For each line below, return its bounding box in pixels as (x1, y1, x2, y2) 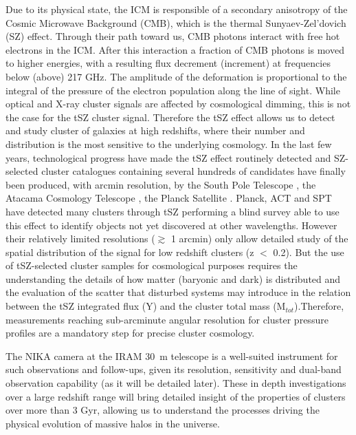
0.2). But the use (273, 244, 344, 259)
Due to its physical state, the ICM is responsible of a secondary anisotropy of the (5, 2, 348, 16)
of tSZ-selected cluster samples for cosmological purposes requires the (5, 258, 298, 273)
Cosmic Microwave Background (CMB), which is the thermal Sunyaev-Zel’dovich (5, 15, 346, 30)
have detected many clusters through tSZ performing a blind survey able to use (5, 204, 340, 218)
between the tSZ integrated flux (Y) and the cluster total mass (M (5, 299, 286, 313)
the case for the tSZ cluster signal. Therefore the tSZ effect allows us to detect (5, 109, 335, 124)
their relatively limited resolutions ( (5, 231, 155, 246)
